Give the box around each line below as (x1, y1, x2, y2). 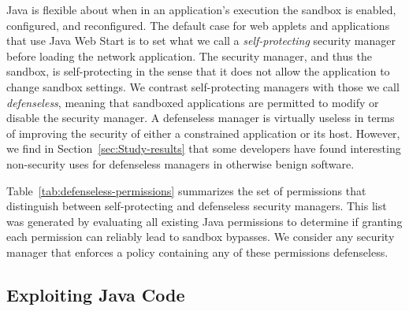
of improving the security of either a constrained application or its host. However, (6, 124, 400, 141)
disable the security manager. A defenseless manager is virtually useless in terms (6, 109, 395, 126)
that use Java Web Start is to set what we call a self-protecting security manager (6, 32, 396, 49)
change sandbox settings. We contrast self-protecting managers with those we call (6, 78, 400, 94)
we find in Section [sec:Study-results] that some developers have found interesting (6, 140, 401, 157)
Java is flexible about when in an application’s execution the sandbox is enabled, (6, 2, 396, 17)
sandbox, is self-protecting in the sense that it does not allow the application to (6, 63, 390, 80)
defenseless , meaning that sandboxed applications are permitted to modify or (6, 94, 379, 110)
